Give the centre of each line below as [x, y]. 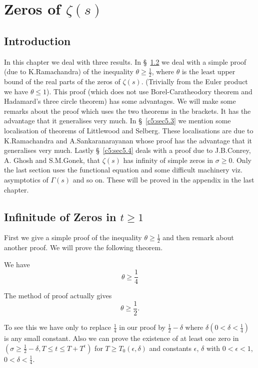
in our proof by [142, 327]
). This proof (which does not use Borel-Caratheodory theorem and [149, 91]
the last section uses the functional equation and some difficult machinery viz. [123, 170]
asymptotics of [26, 179]
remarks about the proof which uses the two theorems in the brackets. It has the [127, 111]
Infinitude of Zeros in [60, 216]
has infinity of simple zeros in [168, 160]
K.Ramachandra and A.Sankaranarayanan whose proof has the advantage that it [128, 140]
